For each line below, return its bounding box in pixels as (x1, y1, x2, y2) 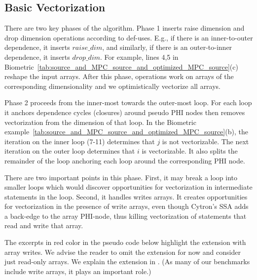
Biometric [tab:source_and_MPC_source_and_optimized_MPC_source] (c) (4, 61, 238, 72)
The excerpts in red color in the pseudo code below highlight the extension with (4, 237, 246, 247)
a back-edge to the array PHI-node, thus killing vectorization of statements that (4, 210, 247, 221)
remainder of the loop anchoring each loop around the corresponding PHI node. (4, 155, 245, 165)
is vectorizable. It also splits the (142, 146, 238, 156)
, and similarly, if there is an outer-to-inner (102, 42, 232, 52)
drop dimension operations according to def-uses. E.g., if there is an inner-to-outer (4, 32, 253, 42)
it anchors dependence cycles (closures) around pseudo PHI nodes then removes (4, 107, 245, 117)
